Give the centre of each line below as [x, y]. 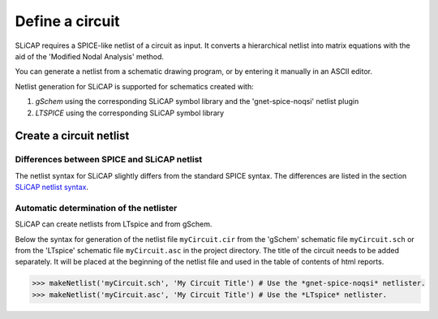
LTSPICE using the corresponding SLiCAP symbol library [130, 113]
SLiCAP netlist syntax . [52, 188]
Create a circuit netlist [72, 136]
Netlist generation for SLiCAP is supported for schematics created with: [135, 86]
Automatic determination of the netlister [96, 208]
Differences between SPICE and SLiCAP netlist [109, 160]
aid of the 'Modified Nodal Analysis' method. [90, 56]
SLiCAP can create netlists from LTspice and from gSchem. [114, 224]
